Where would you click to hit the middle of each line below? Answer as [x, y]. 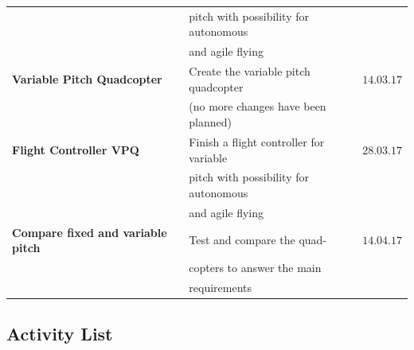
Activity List [60, 334]
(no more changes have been [258, 106]
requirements [220, 287]
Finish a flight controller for [257, 141]
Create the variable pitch [250, 71]
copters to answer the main [255, 268]
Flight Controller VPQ [76, 149]
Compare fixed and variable [90, 232]
